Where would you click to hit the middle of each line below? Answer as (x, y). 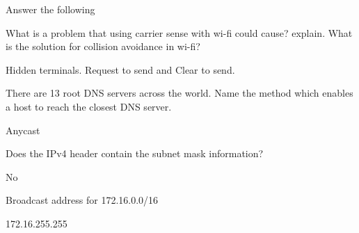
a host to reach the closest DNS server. (89, 106)
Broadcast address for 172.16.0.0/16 (82, 200)
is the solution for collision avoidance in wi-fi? (103, 46)
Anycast (23, 130)
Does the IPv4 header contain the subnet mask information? (135, 153)
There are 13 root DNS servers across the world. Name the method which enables (179, 93)
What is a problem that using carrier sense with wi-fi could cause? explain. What (179, 32)
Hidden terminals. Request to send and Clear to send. (120, 69)
